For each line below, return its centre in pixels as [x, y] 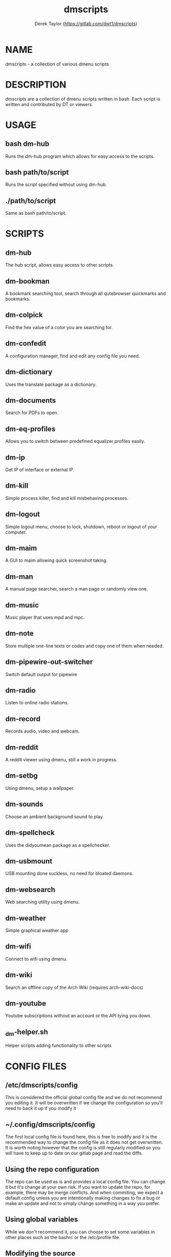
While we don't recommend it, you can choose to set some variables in [80, 1232]
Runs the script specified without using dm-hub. [56, 185]
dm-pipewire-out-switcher [49, 662]
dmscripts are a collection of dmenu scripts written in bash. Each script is [83, 99]
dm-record [23, 719]
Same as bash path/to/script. [36, 213]
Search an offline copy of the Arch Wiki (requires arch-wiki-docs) [74, 987]
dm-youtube [26, 1003]
